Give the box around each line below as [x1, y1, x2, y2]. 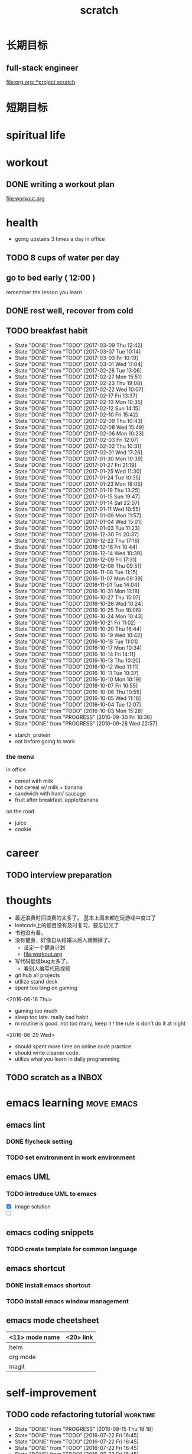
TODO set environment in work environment [6, 1153, 135, 1162]
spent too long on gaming [14, 984, 78, 991]
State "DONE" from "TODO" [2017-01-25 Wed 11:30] [14, 467, 142, 475]
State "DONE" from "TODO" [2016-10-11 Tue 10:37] [14, 669, 139, 676]
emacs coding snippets [6, 1227, 95, 1237]
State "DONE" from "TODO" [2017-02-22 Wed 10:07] [14, 386, 144, 393]
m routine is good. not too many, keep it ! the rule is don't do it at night [14, 1020, 186, 1027]
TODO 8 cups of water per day [6, 253, 120, 263]
